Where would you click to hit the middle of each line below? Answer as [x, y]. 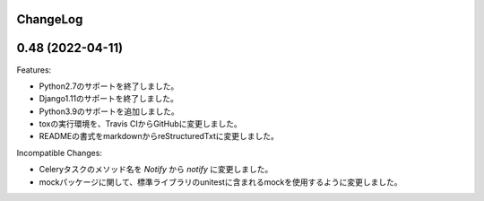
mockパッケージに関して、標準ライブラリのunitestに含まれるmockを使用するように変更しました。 [220, 182]
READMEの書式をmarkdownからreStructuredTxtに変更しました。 [159, 136]
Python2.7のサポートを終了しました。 [109, 86]
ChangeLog [50, 19]
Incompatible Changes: [60, 153]
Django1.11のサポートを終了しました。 [109, 99]
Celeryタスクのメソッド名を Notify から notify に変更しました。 [156, 170]
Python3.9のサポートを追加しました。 [109, 111]
